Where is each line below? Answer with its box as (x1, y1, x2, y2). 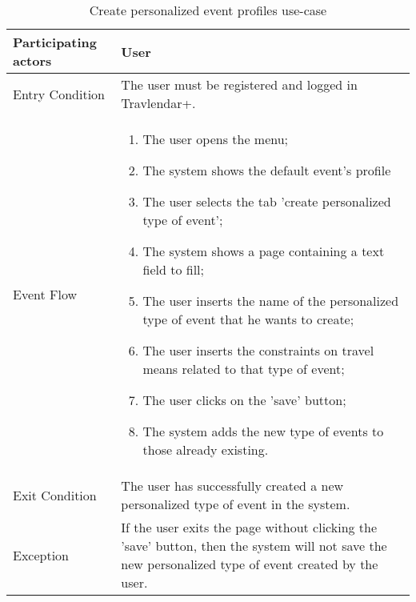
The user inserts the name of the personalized (142, 291, 399, 310)
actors (13, 51, 52, 70)
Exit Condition (13, 485, 97, 504)
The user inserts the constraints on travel (142, 341, 374, 359)
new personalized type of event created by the (121, 555, 378, 573)
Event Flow (13, 285, 78, 303)
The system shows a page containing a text (142, 242, 385, 260)
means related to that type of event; (142, 359, 345, 378)
